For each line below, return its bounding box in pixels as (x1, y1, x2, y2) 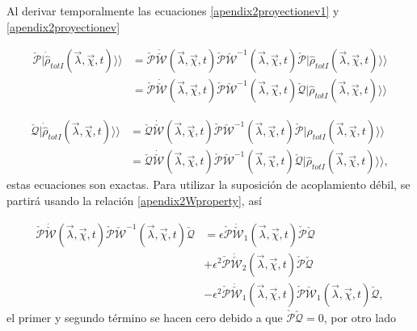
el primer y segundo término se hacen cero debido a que (6, 308, 283, 325)
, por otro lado (323, 308, 396, 325)
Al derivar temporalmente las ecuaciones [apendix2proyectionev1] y (6, 2, 339, 19)
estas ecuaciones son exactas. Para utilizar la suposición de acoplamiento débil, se (6, 176, 411, 193)
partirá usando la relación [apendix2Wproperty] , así (6, 191, 262, 208)
